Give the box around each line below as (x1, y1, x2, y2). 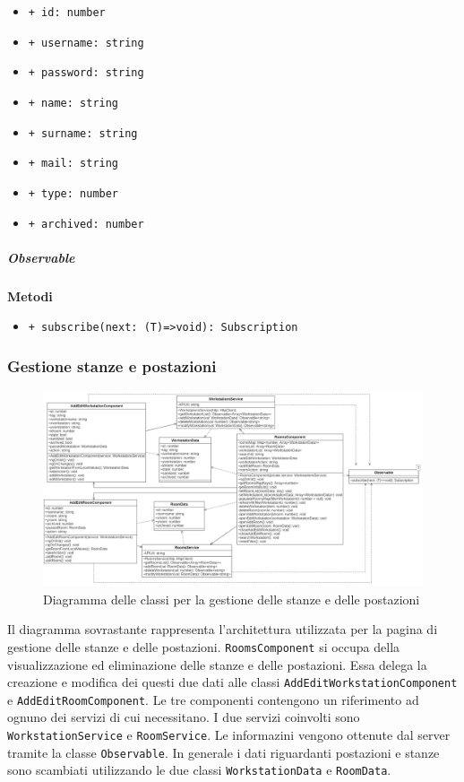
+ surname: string (28, 126, 138, 140)
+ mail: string (28, 157, 119, 170)
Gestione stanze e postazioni (7, 354, 217, 377)
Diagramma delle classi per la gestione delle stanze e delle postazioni (43, 589, 420, 608)
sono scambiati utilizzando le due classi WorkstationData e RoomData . (7, 760, 391, 779)
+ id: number (28, 6, 106, 19)
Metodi (7, 286, 53, 305)
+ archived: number (28, 217, 144, 230)
